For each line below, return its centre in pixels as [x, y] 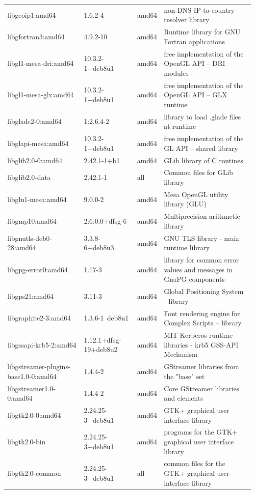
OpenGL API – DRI [195, 63]
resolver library [187, 19]
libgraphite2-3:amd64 [39, 318]
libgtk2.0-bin [26, 441]
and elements [183, 398]
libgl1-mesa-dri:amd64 [40, 63]
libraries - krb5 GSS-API [201, 344]
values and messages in [198, 269]
